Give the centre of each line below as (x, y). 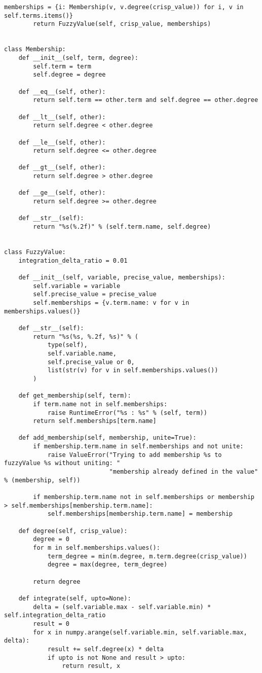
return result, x (91, 666)
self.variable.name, (82, 353)
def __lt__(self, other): (62, 117)
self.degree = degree (69, 75)
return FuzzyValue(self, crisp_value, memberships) (122, 24)
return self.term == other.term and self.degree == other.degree (146, 100)
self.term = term (62, 66)
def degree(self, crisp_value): (73, 531)
